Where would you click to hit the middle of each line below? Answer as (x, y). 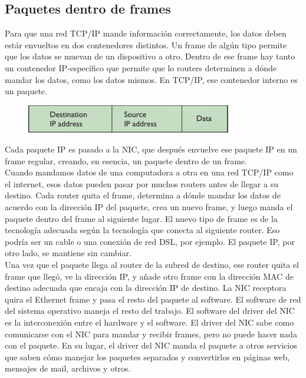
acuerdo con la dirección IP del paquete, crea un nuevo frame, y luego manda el (149, 206)
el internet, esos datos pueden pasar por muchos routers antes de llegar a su (142, 183)
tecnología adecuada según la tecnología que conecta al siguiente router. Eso (142, 230)
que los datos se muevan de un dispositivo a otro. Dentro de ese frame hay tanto (150, 56)
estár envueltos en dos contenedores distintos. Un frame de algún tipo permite (146, 44)
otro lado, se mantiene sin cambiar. (68, 253)
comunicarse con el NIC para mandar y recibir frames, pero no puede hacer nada (151, 334)
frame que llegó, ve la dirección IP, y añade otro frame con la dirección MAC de (149, 276)
